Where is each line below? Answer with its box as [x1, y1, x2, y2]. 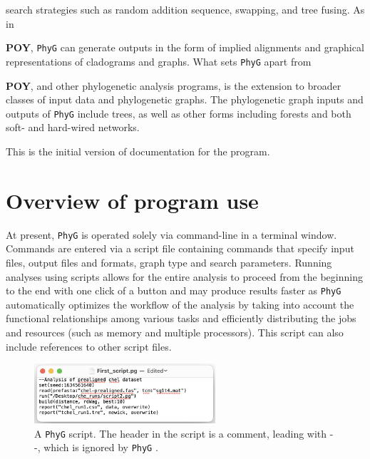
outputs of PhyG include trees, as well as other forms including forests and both [6, 105, 351, 120]
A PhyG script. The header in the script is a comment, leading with [34, 426, 327, 440]
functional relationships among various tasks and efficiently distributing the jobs [6, 311, 356, 326]
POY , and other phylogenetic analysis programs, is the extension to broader [6, 78, 341, 93]
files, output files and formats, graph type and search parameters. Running [6, 254, 332, 269]
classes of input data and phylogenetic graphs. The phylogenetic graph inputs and [6, 92, 364, 107]
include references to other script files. [6, 339, 172, 354]
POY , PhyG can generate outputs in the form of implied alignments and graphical [6, 40, 364, 55]
